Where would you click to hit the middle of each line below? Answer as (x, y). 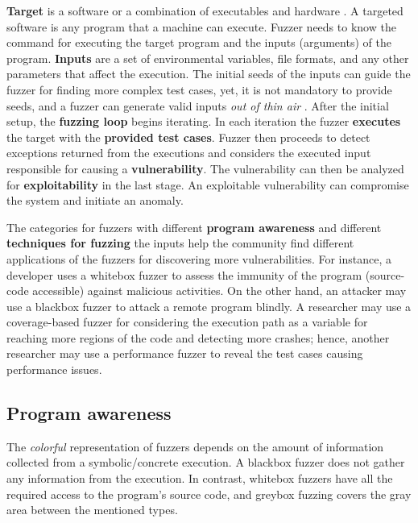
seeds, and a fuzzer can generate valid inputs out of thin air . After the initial (198, 105)
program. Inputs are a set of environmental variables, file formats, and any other (208, 58)
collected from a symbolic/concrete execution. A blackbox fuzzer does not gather (206, 462)
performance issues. (54, 369)
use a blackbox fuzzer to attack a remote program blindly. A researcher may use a (209, 306)
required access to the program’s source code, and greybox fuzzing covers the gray (209, 494)
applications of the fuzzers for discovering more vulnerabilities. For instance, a (199, 258)
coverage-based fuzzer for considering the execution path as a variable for (187, 322)
